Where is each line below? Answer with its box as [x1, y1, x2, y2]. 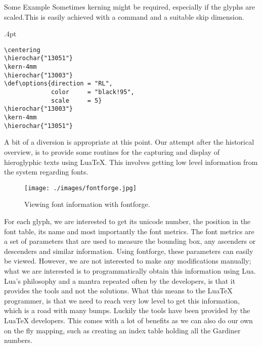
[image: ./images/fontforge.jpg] [24, 184, 137, 192]
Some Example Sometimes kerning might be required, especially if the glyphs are [4, 2, 255, 12]
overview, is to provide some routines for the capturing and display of [4, 146, 220, 157]
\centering [4, 46, 40, 54]
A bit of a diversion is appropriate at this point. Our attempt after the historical [4, 137, 254, 147]
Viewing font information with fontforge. [24, 199, 150, 209]
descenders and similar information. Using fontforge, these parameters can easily [4, 245, 253, 256]
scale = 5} [51, 97, 102, 104]
